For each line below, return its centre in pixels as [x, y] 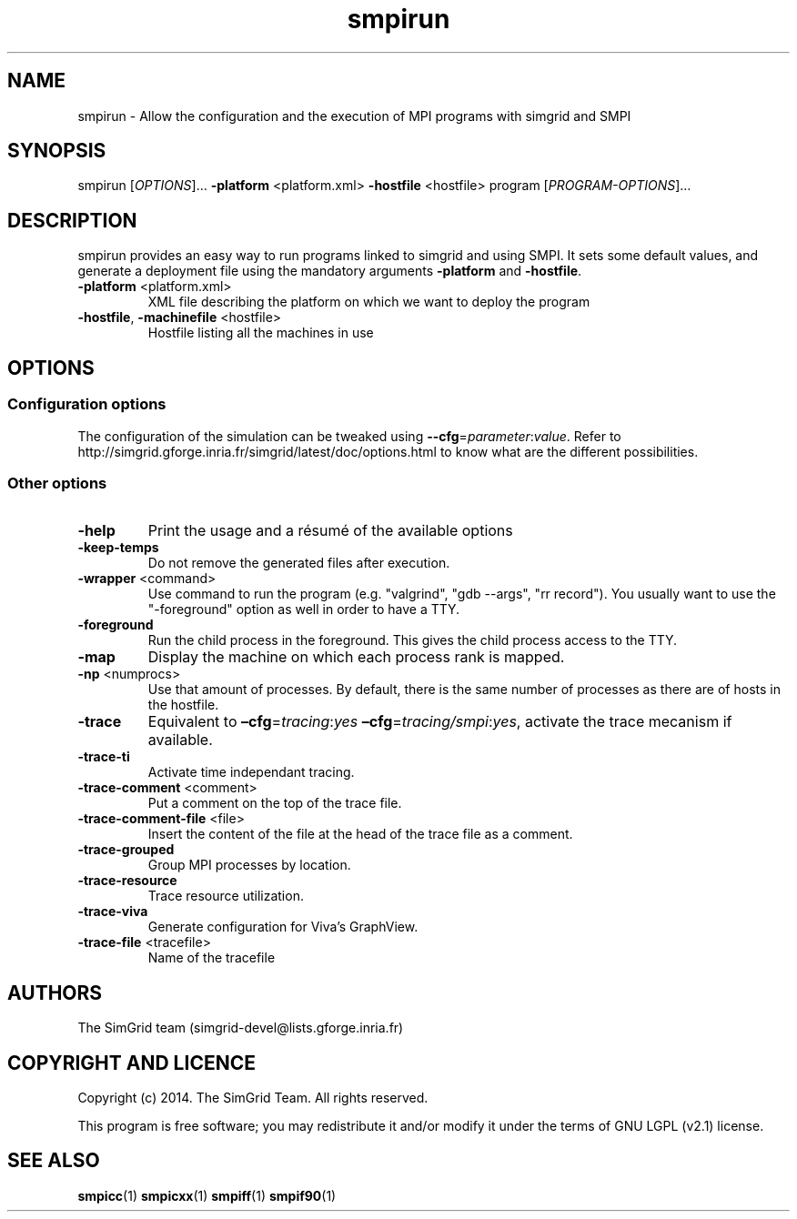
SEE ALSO [54, 1161]
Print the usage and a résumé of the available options [330, 531]
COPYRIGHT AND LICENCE [131, 1063]
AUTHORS [55, 992]
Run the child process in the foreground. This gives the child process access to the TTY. [413, 640]
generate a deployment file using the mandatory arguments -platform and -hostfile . [330, 271]
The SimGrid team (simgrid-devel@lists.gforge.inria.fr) [241, 1028]
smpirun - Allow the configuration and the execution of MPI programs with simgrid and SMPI [354, 116]
